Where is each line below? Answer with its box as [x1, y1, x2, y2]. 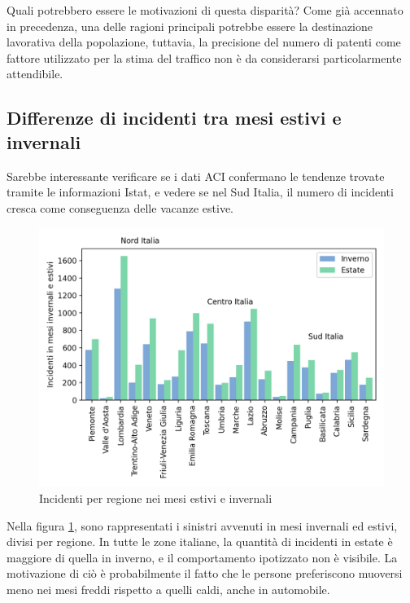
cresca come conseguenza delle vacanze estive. [7, 199, 234, 216]
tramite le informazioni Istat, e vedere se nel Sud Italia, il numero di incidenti [7, 183, 394, 200]
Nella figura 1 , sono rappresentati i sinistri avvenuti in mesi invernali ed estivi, [7, 517, 398, 534]
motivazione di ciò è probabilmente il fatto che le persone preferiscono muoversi [7, 565, 403, 582]
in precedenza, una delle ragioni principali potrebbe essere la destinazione [7, 17, 373, 34]
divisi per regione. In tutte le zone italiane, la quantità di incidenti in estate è [7, 533, 393, 550]
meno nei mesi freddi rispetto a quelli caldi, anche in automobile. [7, 580, 330, 597]
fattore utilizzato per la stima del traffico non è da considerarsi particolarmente [7, 49, 402, 66]
